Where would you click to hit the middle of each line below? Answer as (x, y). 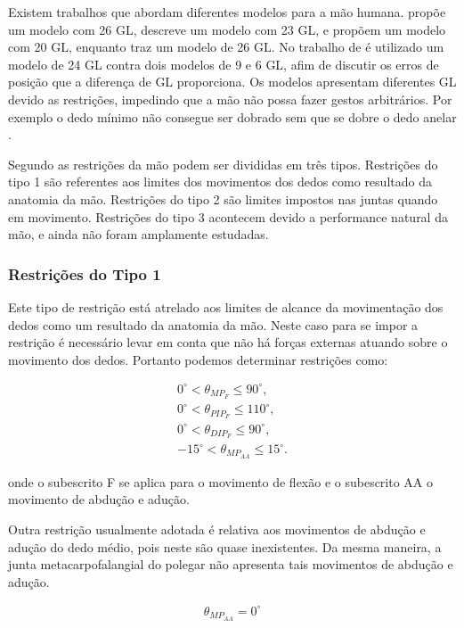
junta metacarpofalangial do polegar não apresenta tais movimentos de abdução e (231, 564)
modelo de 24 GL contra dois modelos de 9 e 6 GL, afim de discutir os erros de (224, 64)
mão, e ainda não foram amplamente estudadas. (138, 234)
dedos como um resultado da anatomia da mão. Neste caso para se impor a (213, 324)
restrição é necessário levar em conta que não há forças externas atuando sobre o (228, 342)
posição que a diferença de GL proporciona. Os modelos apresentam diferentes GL (232, 82)
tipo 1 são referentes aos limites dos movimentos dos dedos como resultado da (220, 182)
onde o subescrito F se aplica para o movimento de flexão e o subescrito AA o (221, 481)
